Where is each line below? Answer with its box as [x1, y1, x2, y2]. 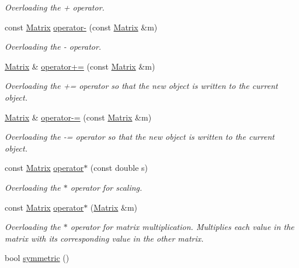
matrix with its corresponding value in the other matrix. [5, 232, 204, 244]
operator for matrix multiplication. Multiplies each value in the [70, 221, 294, 233]
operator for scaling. [70, 181, 142, 193]
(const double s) [90, 162, 148, 174]
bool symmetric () [5, 252, 69, 264]
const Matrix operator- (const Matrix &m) [5, 20, 158, 33]
